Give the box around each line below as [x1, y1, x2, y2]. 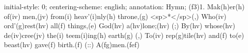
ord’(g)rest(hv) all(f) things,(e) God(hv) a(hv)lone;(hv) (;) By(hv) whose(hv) [4, 20, 235, 31]
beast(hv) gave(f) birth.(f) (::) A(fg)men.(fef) [4, 39, 139, 50]
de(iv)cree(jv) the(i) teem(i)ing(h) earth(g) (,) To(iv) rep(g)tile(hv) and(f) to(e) [4, 30, 245, 40]
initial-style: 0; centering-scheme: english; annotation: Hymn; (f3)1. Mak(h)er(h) [4, 1, 245, 11]
